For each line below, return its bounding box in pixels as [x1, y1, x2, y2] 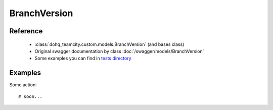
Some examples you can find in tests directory [34, 56, 131, 62]
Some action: [9, 82, 37, 88]
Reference [9, 27, 43, 35]
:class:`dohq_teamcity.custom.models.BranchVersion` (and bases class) [34, 41, 185, 47]
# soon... [18, 93, 42, 99]
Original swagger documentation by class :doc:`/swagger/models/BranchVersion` [34, 48, 204, 54]
